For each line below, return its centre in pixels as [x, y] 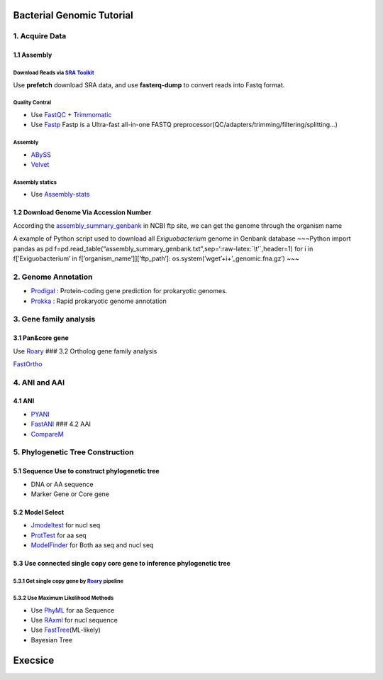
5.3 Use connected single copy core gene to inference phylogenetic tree [122, 564]
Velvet [40, 165]
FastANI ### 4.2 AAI [61, 424]
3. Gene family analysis [54, 319]
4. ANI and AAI [39, 382]
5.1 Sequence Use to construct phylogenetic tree [86, 471]
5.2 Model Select [39, 512]
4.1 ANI [24, 401]
